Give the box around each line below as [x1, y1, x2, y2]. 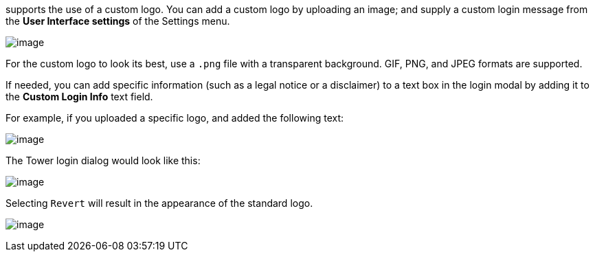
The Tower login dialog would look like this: [5, 155, 201, 166]
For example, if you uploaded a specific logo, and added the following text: [5, 112, 344, 124]
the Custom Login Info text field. [5, 91, 153, 102]
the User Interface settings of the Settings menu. [5, 15, 230, 27]
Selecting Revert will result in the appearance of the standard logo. [5, 197, 313, 209]
